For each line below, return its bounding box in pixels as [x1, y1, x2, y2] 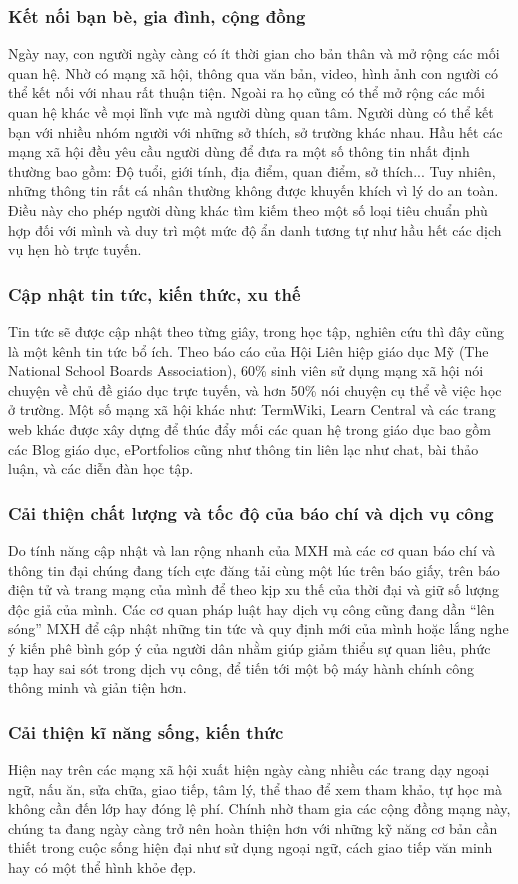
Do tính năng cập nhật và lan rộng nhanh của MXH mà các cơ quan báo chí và [8, 539, 496, 560]
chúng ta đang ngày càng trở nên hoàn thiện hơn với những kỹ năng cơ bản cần [8, 817, 498, 838]
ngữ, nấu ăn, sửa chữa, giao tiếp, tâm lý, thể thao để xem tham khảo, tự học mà [8, 778, 502, 799]
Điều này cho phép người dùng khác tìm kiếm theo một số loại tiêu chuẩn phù [8, 199, 488, 220]
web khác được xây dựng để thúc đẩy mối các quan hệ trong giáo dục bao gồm [8, 418, 492, 439]
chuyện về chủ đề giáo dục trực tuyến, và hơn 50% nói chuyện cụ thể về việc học [8, 379, 502, 400]
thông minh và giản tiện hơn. [8, 677, 187, 698]
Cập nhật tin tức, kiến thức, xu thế [8, 281, 301, 306]
